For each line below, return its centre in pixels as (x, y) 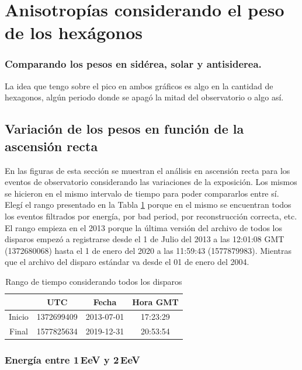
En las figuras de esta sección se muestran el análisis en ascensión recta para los (147, 170)
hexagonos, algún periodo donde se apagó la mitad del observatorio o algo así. (144, 97)
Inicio (19, 317)
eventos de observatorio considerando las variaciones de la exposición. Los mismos (151, 182)
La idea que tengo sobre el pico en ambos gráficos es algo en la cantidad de (139, 85)
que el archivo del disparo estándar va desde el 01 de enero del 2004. (127, 262)
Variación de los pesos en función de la (124, 129)
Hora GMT (155, 301)
